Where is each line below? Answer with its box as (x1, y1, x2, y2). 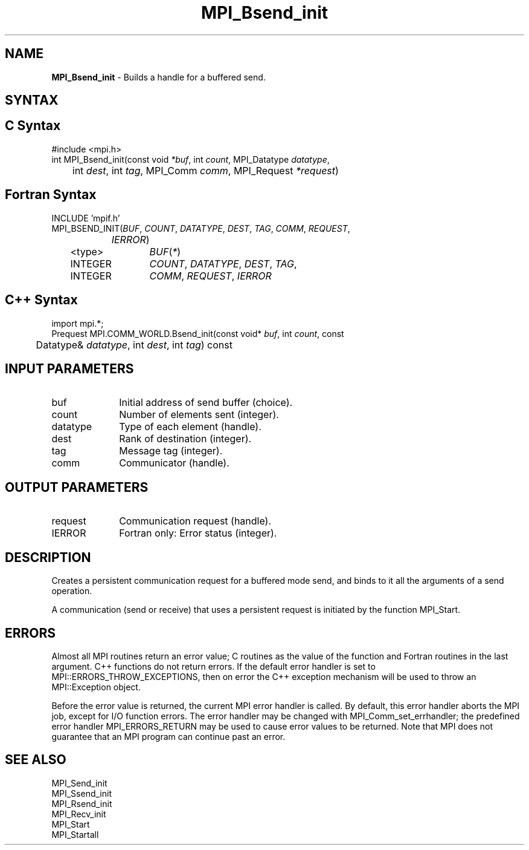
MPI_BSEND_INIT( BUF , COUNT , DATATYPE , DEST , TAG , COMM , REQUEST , (51, 223, 350, 234)
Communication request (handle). (119, 515, 272, 528)
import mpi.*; (51, 318, 104, 329)
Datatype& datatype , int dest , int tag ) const (36, 338, 232, 351)
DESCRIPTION (5, 549, 91, 565)
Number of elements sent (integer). (119, 408, 279, 421)
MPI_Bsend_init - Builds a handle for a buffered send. (51, 71, 266, 82)
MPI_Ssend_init (51, 788, 112, 799)
